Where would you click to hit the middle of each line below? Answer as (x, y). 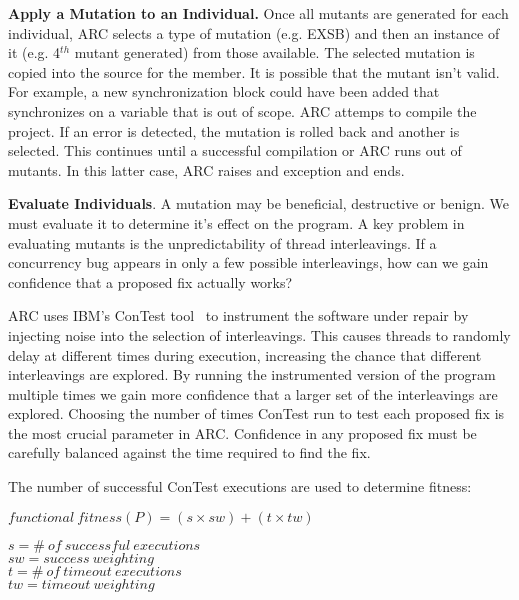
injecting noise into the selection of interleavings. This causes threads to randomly (259, 334)
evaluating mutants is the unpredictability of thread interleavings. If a (222, 242)
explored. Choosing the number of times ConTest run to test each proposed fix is (256, 413)
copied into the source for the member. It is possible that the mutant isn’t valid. (254, 71)
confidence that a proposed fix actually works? (150, 281)
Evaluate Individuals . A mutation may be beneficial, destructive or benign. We (258, 203)
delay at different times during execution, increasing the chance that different (245, 354)
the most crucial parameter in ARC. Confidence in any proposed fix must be (242, 432)
